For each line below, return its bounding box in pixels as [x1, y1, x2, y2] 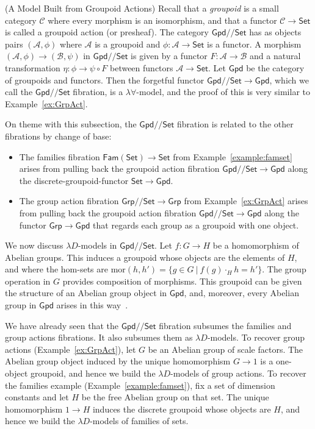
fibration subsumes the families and [159, 319, 292, 331]
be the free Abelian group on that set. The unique [81, 391, 269, 403]
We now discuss [5, 239, 63, 252]
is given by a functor [131, 49, 208, 62]
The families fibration [19, 150, 100, 163]
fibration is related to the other [176, 118, 294, 130]
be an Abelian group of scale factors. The [148, 342, 303, 355]
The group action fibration [19, 194, 119, 207]
